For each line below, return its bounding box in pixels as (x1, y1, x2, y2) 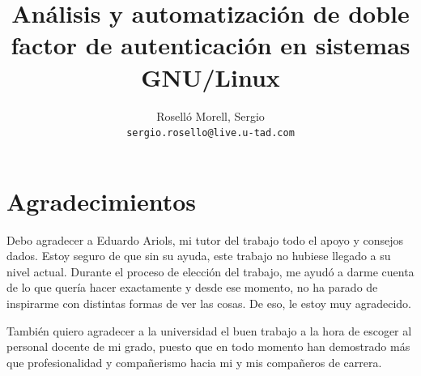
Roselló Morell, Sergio (156, 107, 265, 124)
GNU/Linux (141, 60, 280, 93)
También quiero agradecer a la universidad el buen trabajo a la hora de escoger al (6, 322, 412, 339)
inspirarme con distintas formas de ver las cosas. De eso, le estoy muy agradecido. (6, 295, 411, 312)
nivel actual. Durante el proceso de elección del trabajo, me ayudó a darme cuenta (6, 263, 415, 280)
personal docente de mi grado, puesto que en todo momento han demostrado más (6, 338, 410, 355)
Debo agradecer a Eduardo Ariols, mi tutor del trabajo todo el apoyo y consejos (6, 231, 404, 248)
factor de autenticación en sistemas (11, 28, 410, 62)
